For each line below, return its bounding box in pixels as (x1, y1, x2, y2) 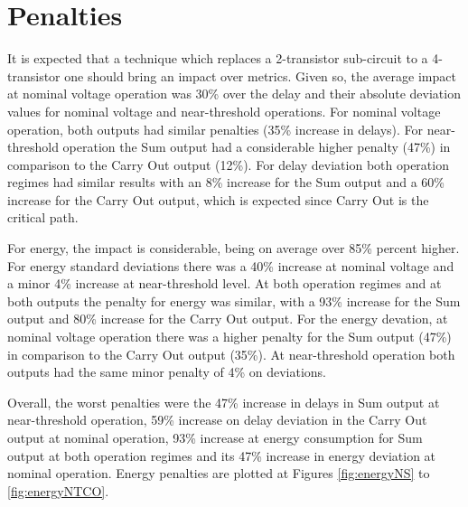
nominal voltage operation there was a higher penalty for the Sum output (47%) (7, 327, 452, 346)
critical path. (7, 208, 79, 227)
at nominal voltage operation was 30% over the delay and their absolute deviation (7, 84, 461, 103)
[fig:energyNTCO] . (7, 481, 109, 500)
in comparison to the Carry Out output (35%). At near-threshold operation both (7, 344, 455, 363)
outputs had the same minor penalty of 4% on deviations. (7, 362, 327, 381)
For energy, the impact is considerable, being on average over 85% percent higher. (7, 239, 460, 258)
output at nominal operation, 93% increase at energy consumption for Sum (7, 428, 423, 446)
